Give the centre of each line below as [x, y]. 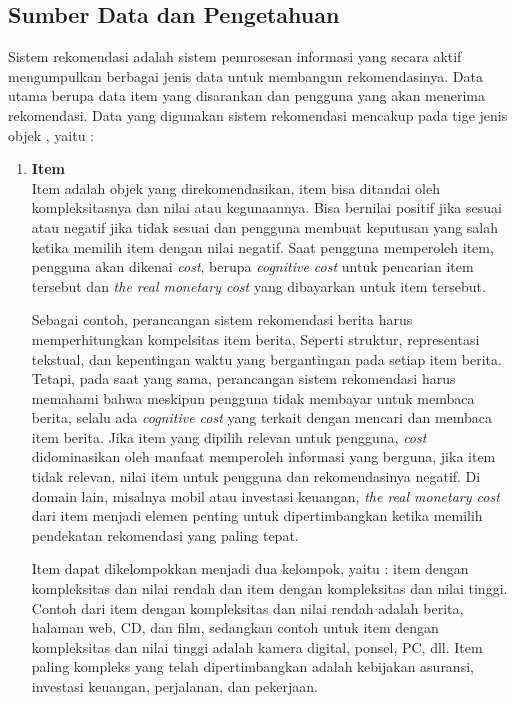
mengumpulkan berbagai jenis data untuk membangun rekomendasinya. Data [245, 75]
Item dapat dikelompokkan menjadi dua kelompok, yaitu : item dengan [250, 568]
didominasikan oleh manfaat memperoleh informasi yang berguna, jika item [263, 456]
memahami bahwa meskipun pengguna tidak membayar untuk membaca [253, 397]
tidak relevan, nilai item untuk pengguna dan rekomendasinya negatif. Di [256, 476]
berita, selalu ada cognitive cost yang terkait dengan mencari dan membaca [262, 417]
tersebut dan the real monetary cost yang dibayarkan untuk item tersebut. [258, 285]
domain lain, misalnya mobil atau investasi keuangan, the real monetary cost [265, 495]
